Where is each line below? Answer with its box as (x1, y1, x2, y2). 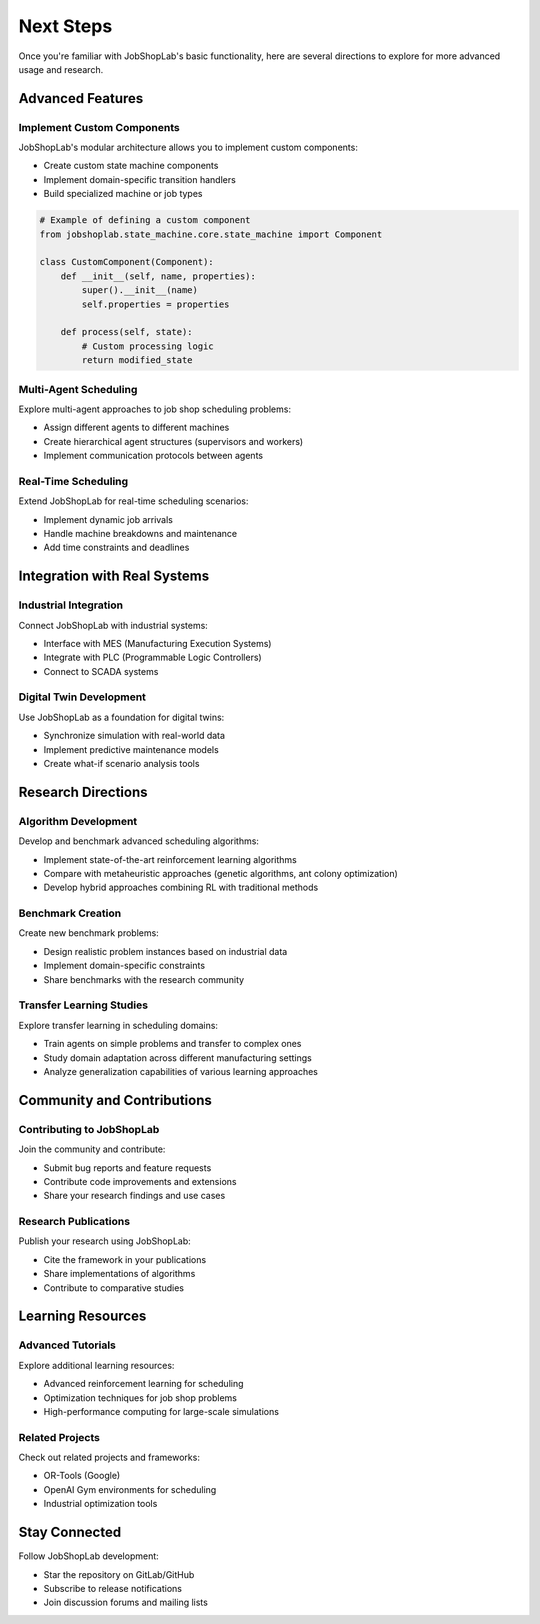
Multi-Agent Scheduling (18, 382, 138, 396)
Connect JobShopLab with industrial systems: (18, 619, 209, 631)
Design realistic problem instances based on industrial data (43, 945, 288, 957)
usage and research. (18, 63, 104, 75)
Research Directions (18, 783, 149, 800)
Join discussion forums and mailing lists (43, 1596, 209, 1609)
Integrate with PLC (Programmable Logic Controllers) (43, 651, 262, 664)
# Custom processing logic (81, 340, 214, 352)
